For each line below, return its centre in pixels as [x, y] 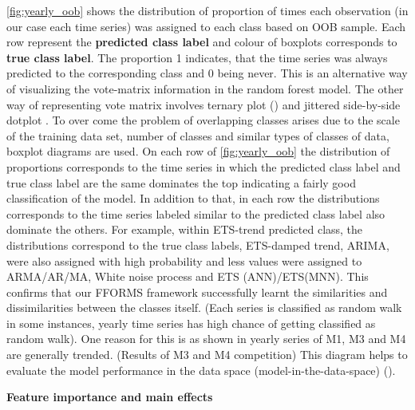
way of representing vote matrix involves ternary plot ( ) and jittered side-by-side [204, 104]
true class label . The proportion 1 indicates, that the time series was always [197, 57]
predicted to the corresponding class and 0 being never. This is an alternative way [207, 73]
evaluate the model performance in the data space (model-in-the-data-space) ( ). [201, 370]
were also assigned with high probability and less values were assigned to [184, 260]
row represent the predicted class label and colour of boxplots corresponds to [202, 42]
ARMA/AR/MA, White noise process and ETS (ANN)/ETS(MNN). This [188, 276]
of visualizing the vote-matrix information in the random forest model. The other [205, 88]
